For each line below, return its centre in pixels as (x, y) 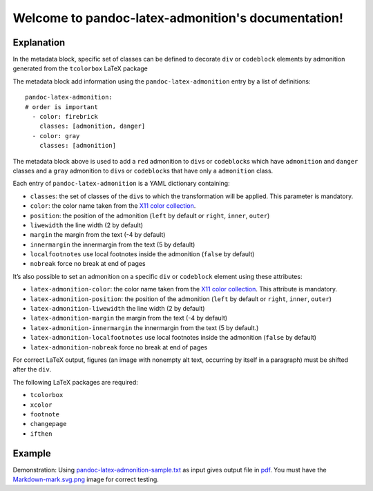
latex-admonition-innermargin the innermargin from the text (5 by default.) (144, 327)
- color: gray (56, 136)
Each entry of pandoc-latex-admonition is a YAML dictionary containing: (122, 184)
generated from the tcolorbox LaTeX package (80, 68)
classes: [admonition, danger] (92, 126)
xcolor (41, 405)
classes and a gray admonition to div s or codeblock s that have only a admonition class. (143, 171)
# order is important (61, 107)
